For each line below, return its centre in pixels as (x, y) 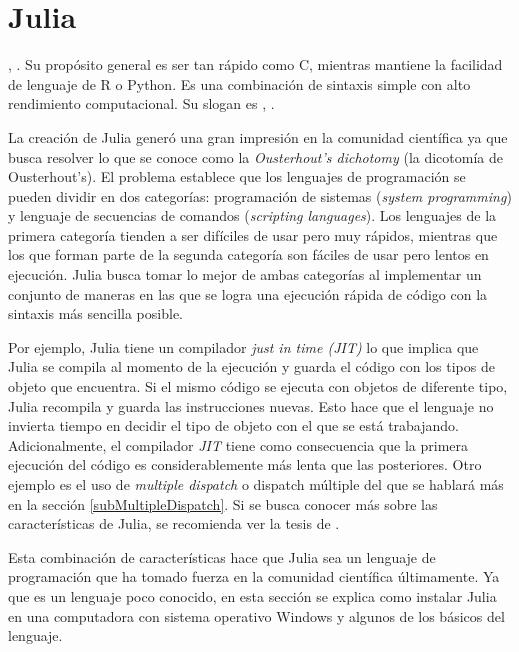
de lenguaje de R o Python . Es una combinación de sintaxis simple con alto (239, 83)
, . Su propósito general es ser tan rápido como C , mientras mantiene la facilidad (255, 64)
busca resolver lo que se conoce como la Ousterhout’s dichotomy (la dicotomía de (255, 156)
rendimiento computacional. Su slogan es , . (141, 103)
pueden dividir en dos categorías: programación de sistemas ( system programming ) (260, 195)
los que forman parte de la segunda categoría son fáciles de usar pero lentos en (248, 254)
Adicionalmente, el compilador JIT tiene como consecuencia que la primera (238, 444)
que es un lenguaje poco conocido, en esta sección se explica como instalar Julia (252, 595)
